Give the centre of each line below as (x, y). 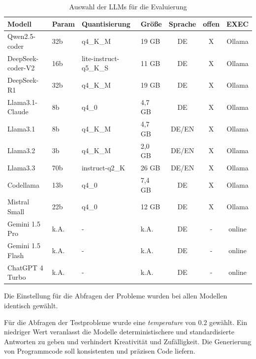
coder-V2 (21, 68)
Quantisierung (106, 23)
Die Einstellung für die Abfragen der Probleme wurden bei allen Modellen (116, 296)
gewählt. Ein (228, 322)
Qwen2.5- (22, 36)
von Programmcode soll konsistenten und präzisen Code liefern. (100, 351)
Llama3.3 (21, 168)
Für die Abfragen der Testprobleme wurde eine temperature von (100, 322)
